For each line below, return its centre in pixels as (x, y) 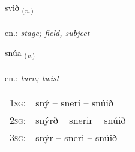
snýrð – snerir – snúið (81, 120)
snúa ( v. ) (20, 53)
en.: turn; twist (32, 78)
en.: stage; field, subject (47, 32)
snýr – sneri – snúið (76, 137)
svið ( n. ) (19, 8)
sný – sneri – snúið (74, 102)
